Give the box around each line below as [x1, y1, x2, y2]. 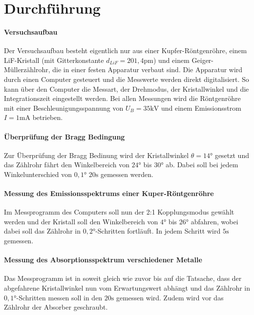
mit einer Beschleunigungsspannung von [4, 102, 124, 113]
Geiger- [191, 55, 214, 65]
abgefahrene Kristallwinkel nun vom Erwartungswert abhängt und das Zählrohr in [4, 283, 250, 293]
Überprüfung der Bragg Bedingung [4, 131, 125, 141]
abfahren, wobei [190, 216, 238, 226]
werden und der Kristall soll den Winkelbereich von [4, 216, 158, 226]
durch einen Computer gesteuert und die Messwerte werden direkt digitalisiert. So [4, 74, 249, 84]
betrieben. [32, 112, 63, 122]
